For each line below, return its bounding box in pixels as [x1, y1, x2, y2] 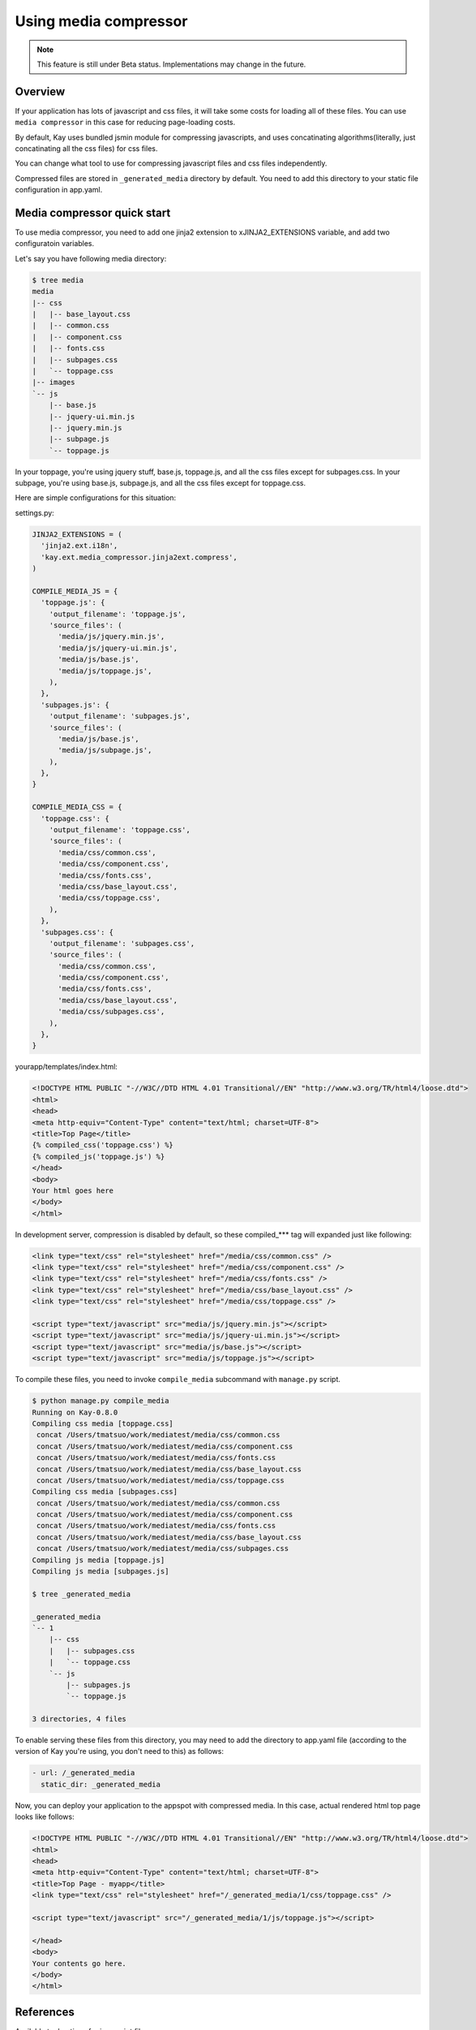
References [15, 2005, 75, 2019]
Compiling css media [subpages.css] [32, 1487, 178, 1497]
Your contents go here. [32, 1959, 127, 1968]
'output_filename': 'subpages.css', [49, 939, 195, 948]
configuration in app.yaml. [15, 185, 103, 195]
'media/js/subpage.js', [58, 745, 152, 755]
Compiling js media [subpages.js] [32, 1567, 169, 1576]
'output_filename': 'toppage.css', [49, 825, 191, 835]
